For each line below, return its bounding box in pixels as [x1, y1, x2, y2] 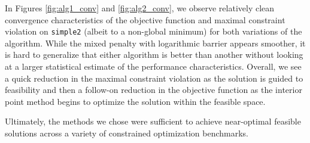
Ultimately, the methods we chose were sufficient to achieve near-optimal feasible [5, 115, 301, 128]
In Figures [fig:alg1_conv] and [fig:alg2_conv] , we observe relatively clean [5, 2, 275, 14]
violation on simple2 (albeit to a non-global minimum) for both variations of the [5, 25, 302, 38]
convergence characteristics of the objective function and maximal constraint [5, 13, 285, 26]
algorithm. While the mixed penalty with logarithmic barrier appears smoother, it [5, 36, 306, 49]
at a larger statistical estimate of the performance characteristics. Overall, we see [5, 60, 302, 73]
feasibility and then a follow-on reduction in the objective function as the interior [5, 83, 302, 96]
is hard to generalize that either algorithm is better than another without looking [5, 48, 303, 61]
